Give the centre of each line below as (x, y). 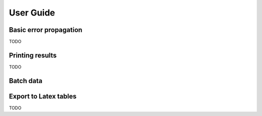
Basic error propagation (46, 30)
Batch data (26, 81)
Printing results (33, 55)
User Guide (32, 13)
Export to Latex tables (43, 96)
